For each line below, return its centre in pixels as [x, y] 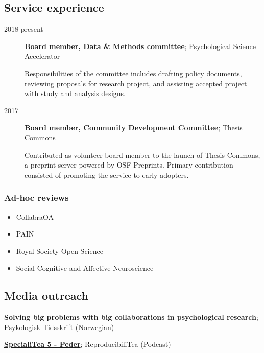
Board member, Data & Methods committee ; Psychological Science [140, 46]
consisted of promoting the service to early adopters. [107, 174]
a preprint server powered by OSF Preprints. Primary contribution [129, 165]
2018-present [24, 29]
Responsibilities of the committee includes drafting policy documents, [133, 73]
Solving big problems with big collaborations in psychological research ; [131, 317]
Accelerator [42, 56]
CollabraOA [35, 216]
